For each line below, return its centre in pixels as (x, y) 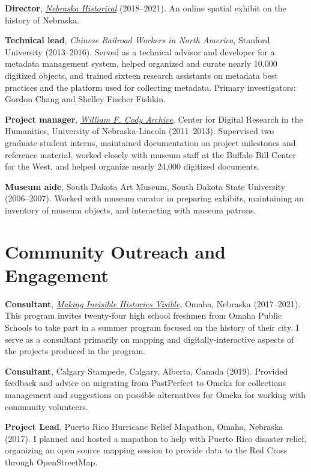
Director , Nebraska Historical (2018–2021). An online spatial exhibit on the (146, 8)
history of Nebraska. (42, 20)
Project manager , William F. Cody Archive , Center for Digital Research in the (154, 119)
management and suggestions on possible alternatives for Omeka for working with (155, 394)
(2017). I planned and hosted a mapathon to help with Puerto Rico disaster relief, (156, 438)
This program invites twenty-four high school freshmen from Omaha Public (143, 315)
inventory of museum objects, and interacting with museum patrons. (131, 210)
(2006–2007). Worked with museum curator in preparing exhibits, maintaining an (154, 198)
